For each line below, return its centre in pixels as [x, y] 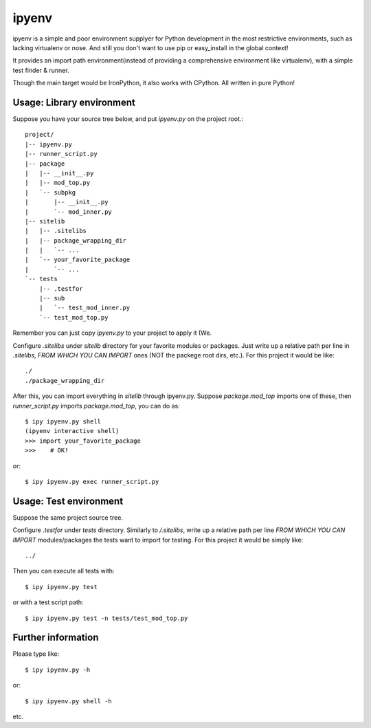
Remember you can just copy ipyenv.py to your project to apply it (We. [112, 333]
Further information [56, 638]
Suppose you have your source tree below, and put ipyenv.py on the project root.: [128, 119]
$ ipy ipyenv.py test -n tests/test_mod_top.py [106, 618]
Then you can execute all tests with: [64, 571]
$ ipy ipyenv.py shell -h [69, 701]
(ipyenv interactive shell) [72, 431]
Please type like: [36, 654]
